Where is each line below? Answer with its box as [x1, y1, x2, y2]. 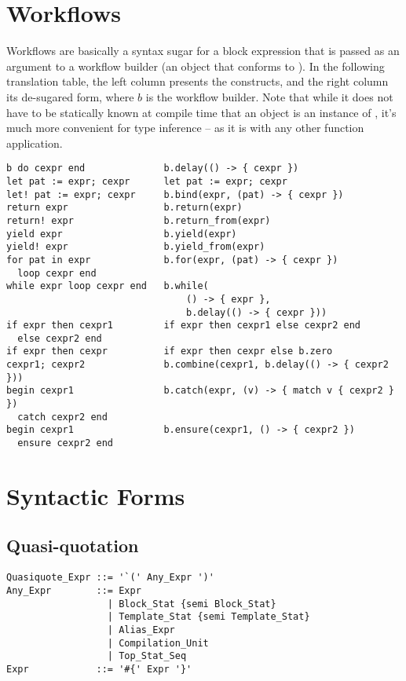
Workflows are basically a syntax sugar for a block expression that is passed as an [6, 42, 400, 59]
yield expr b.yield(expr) [6, 228, 237, 240]
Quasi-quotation [6, 533, 139, 558]
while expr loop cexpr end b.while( [6, 280, 209, 292]
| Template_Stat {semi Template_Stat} [107, 611, 310, 623]
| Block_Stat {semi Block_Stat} [107, 598, 276, 610]
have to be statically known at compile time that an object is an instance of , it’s [6, 104, 397, 120]
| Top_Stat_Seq [107, 650, 187, 662]
